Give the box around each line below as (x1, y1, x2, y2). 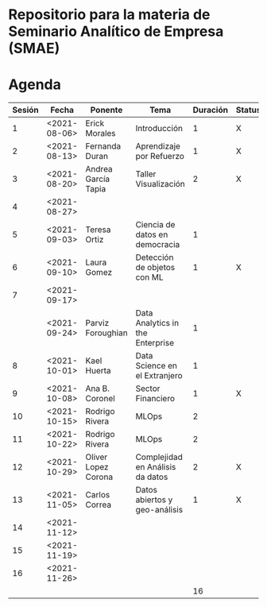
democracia (135, 239, 180, 250)
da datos (135, 471, 168, 482)
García (85, 173, 110, 184)
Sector (135, 383, 161, 394)
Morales (85, 128, 117, 139)
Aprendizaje (135, 141, 181, 152)
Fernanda (85, 141, 122, 152)
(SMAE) (8, 40, 60, 57)
